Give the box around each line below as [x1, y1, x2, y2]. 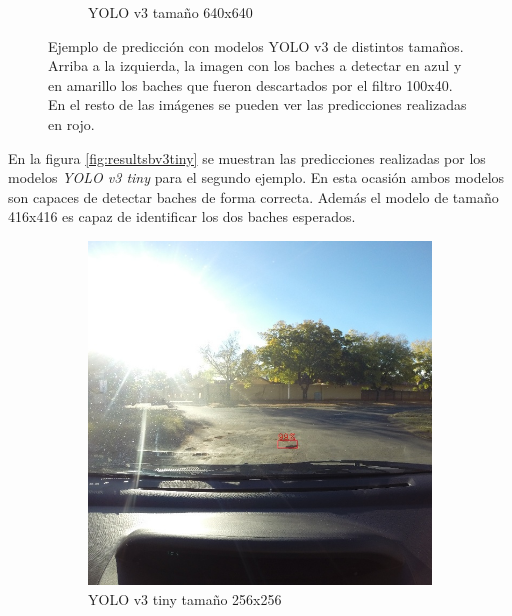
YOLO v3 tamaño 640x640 [88, 2, 253, 22]
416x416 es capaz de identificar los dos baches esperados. [8, 206, 356, 227]
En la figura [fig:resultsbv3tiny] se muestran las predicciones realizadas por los [8, 147, 486, 168]
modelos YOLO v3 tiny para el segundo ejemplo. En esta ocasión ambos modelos [8, 167, 505, 188]
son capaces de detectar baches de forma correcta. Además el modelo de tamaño [8, 186, 499, 207]
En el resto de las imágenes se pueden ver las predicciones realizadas [48, 94, 467, 115]
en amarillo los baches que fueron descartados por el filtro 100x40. [48, 74, 453, 95]
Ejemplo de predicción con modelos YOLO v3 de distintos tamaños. [48, 35, 464, 56]
